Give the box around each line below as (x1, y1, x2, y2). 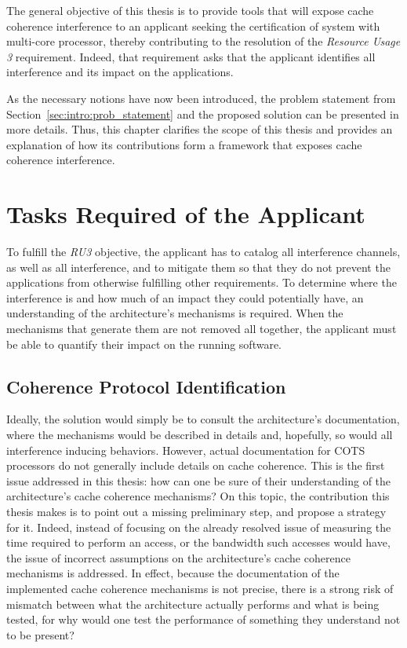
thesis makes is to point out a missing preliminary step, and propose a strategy (6, 503, 387, 519)
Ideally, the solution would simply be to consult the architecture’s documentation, (6, 411, 400, 427)
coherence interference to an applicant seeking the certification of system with (6, 17, 380, 34)
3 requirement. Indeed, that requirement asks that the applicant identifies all (6, 48, 376, 64)
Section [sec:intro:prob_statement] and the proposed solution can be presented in (6, 105, 399, 122)
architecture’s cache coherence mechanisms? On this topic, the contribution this (6, 488, 390, 504)
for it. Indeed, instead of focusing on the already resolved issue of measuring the (6, 518, 391, 535)
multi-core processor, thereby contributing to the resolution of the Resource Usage (6, 33, 401, 49)
